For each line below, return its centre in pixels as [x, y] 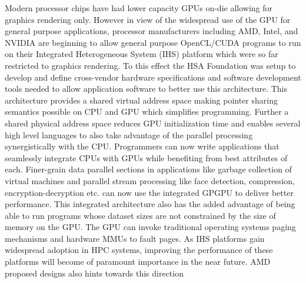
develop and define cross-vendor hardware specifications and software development [153, 77]
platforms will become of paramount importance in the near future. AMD [138, 262]
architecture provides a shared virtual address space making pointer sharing [141, 100]
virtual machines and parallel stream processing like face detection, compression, [150, 180]
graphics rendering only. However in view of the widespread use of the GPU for [148, 19]
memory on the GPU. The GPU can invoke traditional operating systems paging [150, 227]
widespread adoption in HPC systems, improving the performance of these [139, 250]
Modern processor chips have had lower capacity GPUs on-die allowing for [139, 8]
